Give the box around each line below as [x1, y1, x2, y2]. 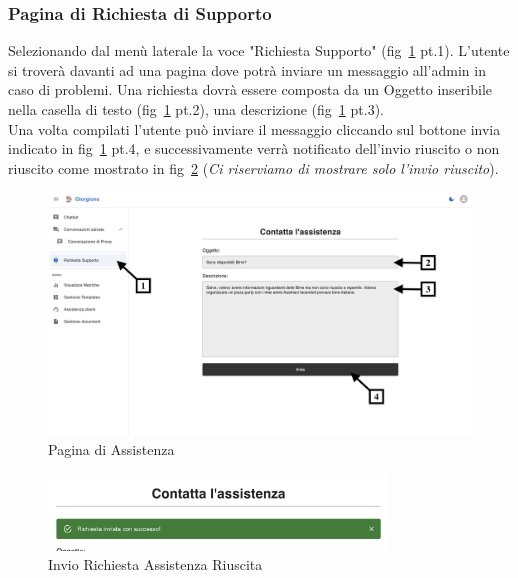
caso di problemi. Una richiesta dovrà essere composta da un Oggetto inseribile [8, 79, 493, 100]
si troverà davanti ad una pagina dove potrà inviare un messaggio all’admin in [8, 59, 486, 80]
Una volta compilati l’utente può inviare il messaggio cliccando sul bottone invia [8, 118, 501, 139]
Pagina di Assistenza [48, 439, 175, 460]
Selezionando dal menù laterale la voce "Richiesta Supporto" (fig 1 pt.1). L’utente [8, 40, 510, 61]
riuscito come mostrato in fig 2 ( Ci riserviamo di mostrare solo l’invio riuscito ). [8, 157, 499, 178]
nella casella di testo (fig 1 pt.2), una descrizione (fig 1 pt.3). [8, 99, 384, 119]
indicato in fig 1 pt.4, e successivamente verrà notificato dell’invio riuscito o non [8, 138, 500, 159]
